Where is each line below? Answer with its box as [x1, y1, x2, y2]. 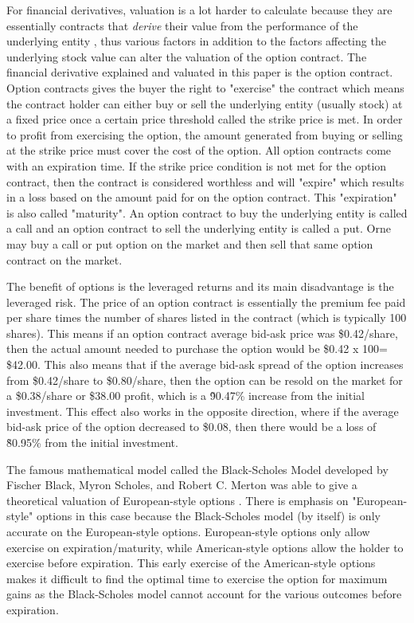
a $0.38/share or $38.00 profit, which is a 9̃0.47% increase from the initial [6, 387, 365, 404]
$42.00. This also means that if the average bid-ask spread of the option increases [6, 356, 404, 373]
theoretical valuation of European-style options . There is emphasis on [6, 492, 349, 508]
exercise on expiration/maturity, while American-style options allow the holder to [6, 539, 404, 555]
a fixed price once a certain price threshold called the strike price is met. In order [6, 111, 403, 127]
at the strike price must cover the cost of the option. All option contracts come [6, 142, 392, 159]
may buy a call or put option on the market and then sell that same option [6, 235, 373, 252]
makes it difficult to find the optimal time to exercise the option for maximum [6, 570, 388, 586]
